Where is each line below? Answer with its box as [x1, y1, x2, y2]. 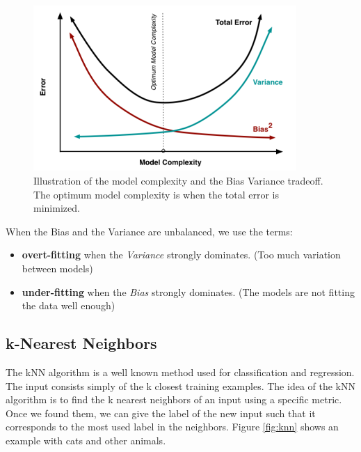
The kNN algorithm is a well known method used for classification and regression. [6, 364, 355, 379]
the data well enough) [22, 298, 115, 313]
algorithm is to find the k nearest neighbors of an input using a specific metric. [6, 392, 342, 407]
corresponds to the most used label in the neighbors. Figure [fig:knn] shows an [6, 419, 339, 434]
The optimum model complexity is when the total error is [33, 187, 279, 201]
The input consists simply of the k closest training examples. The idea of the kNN [6, 378, 355, 393]
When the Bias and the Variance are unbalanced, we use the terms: [6, 224, 293, 238]
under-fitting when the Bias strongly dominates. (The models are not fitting [22, 284, 355, 299]
